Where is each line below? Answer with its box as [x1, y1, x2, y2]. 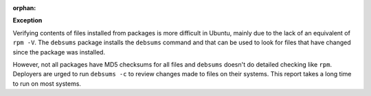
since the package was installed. [12, 48, 106, 56]
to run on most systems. [12, 79, 82, 88]
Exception [12, 16, 43, 25]
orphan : [12, 4, 36, 12]
